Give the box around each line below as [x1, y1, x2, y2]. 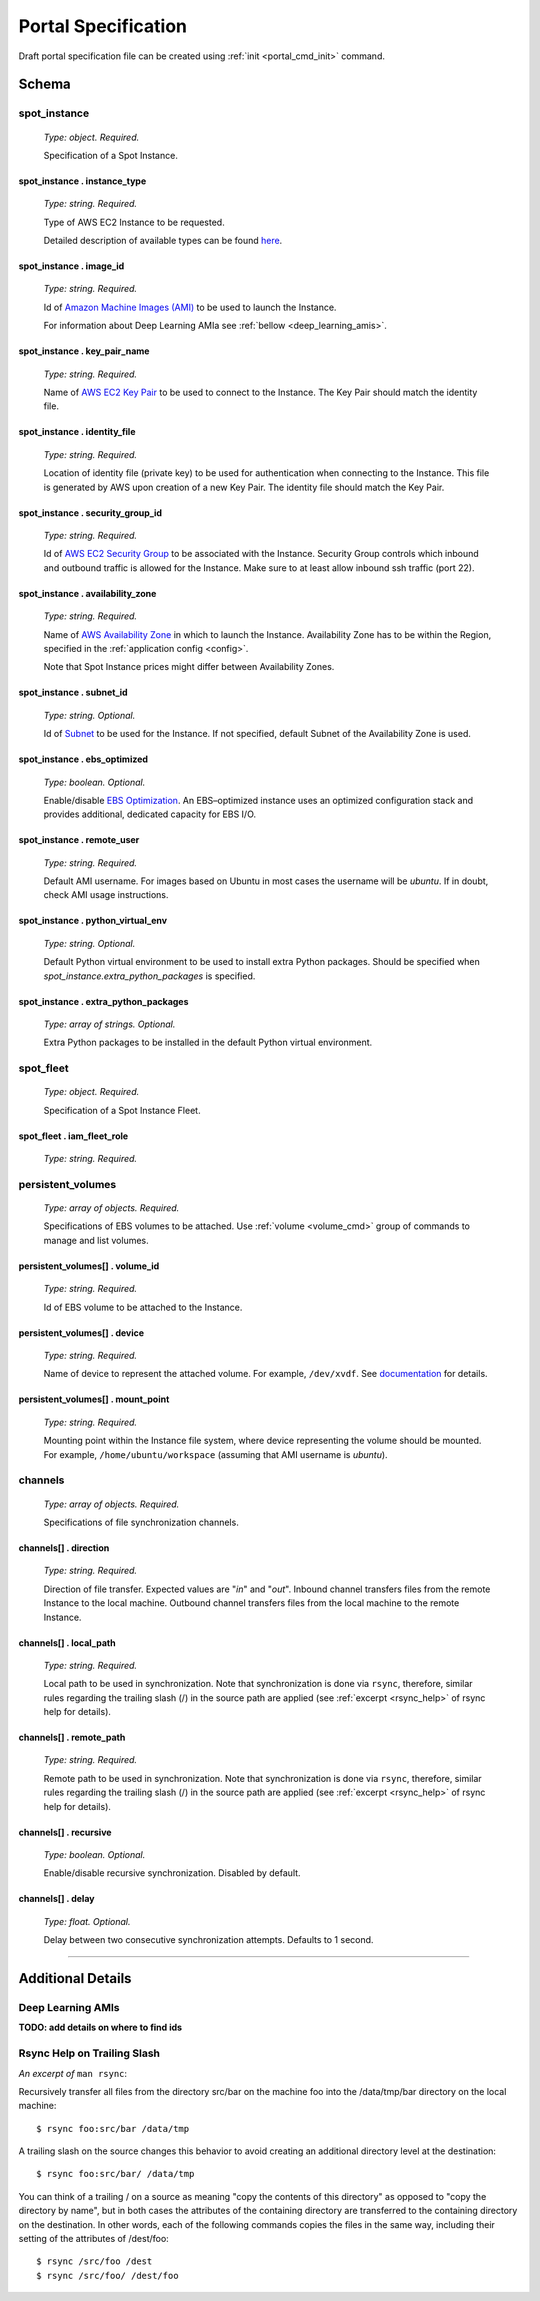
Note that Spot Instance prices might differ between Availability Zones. [43, 661, 335, 673]
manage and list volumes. [43, 1234, 149, 1246]
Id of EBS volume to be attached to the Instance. [43, 1301, 243, 1313]
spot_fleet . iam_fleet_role [18, 1130, 129, 1142]
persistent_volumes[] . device [18, 1326, 145, 1339]
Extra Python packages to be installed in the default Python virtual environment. [43, 1036, 373, 1049]
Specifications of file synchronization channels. [43, 1516, 239, 1528]
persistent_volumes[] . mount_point [18, 1393, 170, 1405]
